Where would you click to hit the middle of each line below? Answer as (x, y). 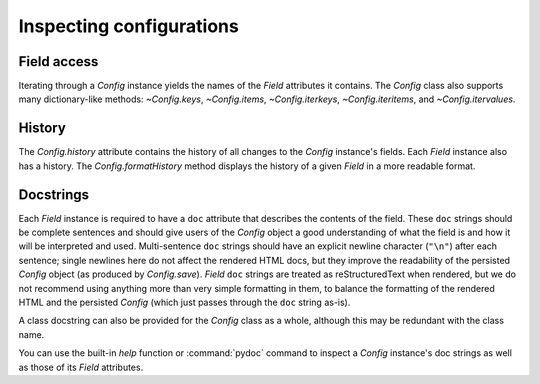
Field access (58, 61)
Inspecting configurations (128, 26)
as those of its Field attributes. (81, 367)
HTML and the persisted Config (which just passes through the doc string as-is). (184, 302)
